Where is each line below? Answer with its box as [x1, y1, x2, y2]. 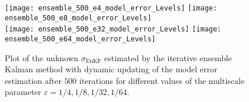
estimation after [5, 74, 62, 86]
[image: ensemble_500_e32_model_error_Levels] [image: [5, 25, 221, 34]
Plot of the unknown [5, 51, 79, 64]
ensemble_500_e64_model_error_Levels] [5, 34, 156, 43]
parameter [5, 86, 42, 98]
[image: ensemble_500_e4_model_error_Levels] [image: [5, 4, 217, 12]
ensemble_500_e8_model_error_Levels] [5, 13, 152, 22]
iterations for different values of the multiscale [79, 74, 245, 86]
